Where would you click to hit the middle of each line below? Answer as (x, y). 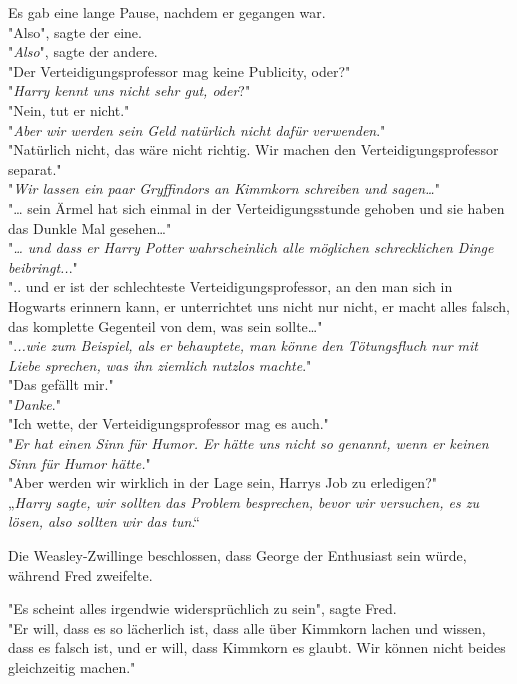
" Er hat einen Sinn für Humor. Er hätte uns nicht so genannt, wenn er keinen (248, 443)
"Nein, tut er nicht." (69, 109)
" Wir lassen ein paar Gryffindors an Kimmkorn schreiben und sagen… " (224, 188)
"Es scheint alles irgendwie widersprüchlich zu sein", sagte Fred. (202, 608)
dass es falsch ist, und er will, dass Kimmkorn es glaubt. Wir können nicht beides (257, 647)
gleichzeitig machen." (72, 667)
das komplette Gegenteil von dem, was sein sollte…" (165, 325)
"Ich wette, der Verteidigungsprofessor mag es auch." (168, 423)
